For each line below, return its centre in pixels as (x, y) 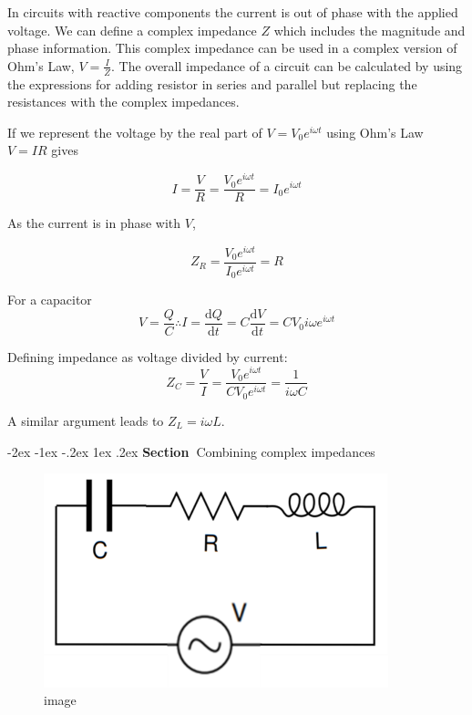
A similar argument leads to (86, 420)
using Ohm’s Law (375, 132)
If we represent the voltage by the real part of (135, 132)
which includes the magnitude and (369, 30)
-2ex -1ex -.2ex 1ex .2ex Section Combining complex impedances (191, 451)
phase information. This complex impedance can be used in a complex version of (232, 48)
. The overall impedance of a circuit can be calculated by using (287, 65)
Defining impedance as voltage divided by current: (148, 356)
